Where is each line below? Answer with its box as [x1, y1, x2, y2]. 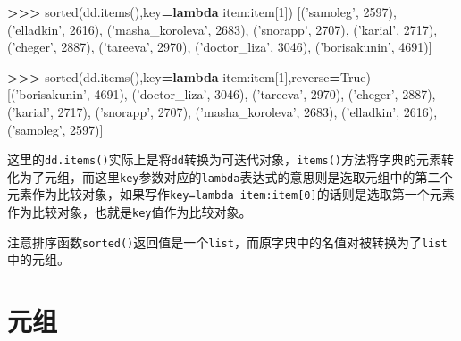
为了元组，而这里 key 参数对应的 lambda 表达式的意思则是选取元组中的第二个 [19, 167, 453, 186]
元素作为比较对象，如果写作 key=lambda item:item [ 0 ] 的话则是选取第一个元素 [7, 185, 455, 204]
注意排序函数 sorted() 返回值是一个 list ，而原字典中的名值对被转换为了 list [7, 232, 448, 251]
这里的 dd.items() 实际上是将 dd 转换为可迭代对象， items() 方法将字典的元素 [7, 150, 442, 169]
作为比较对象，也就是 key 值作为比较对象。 [7, 203, 252, 221]
